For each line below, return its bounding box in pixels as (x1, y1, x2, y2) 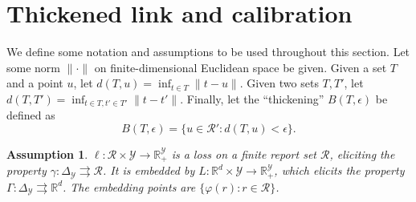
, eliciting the (329, 145, 395, 162)
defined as (6, 107, 55, 123)
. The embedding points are (63, 178, 196, 195)
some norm (6, 59, 60, 75)
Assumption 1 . (6, 145, 88, 162)
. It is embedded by (103, 162, 195, 179)
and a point (6, 75, 63, 91)
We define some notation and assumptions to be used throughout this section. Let (6, 43, 410, 60)
